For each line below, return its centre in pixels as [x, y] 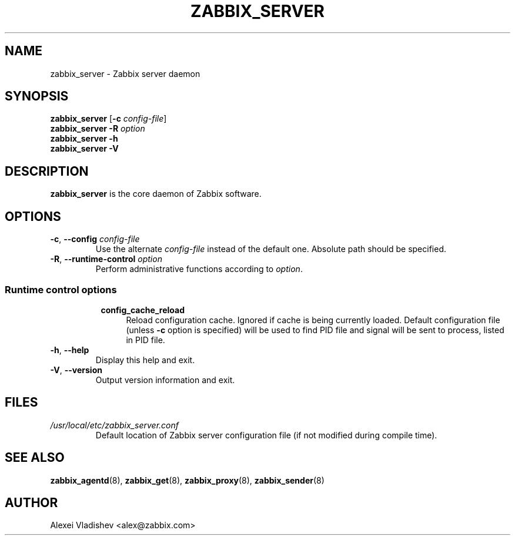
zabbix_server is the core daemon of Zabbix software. [156, 194]
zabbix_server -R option [98, 129]
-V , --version [76, 370]
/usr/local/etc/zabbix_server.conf [114, 425]
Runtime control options [61, 289]
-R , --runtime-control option [106, 259]
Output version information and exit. [165, 380]
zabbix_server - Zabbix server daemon [125, 73]
